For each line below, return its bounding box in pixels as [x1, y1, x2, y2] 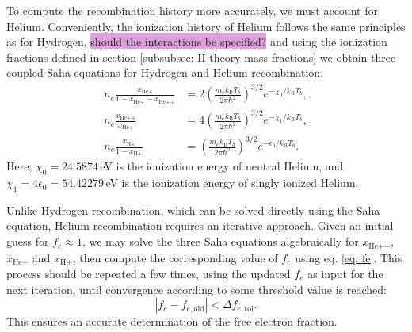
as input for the [307, 265, 383, 281]
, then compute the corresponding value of [72, 249, 278, 265]
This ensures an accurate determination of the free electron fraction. [6, 313, 338, 330]
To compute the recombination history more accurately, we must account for [6, 2, 378, 18]
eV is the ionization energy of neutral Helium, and [100, 158, 344, 174]
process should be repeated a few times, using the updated [6, 265, 291, 281]
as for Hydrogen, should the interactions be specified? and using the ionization [6, 33, 387, 50]
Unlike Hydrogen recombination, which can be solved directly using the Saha [6, 201, 380, 218]
